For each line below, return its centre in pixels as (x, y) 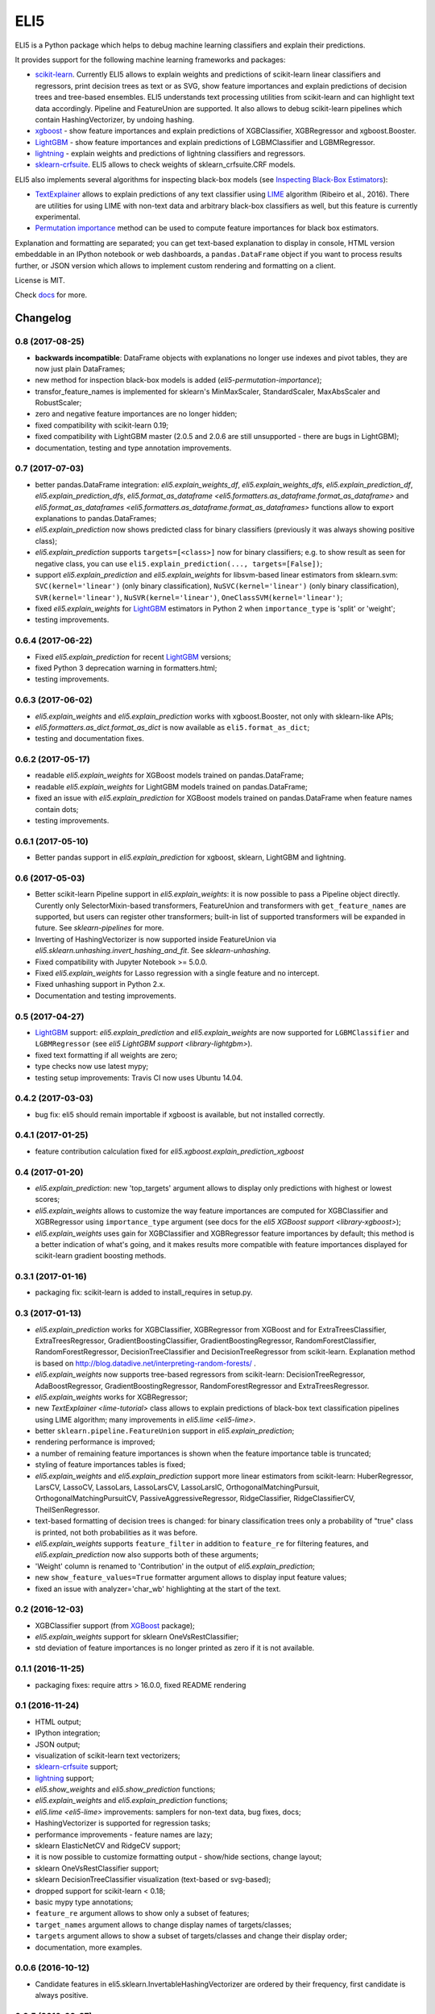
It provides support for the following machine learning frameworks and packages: (150, 60)
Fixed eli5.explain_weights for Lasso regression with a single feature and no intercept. (177, 973)
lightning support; (64, 1778)
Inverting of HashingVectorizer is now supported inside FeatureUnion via (156, 939)
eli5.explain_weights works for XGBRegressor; (112, 1397)
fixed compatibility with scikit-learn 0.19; (102, 425)
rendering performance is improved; (95, 1442)
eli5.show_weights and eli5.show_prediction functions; (125, 1789)
